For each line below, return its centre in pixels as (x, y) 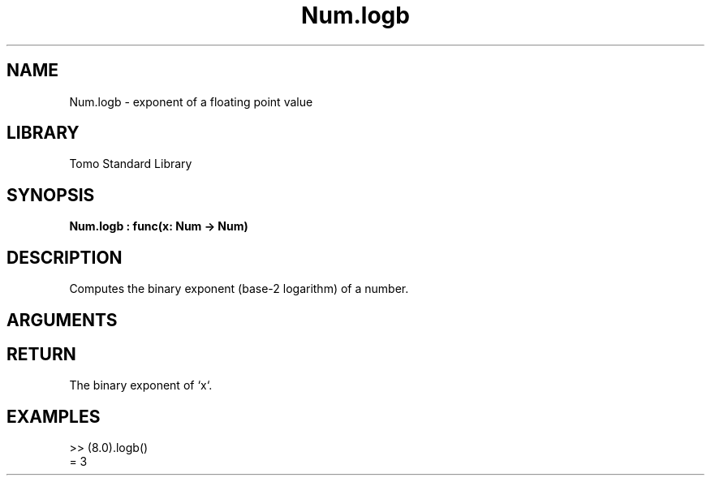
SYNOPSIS (51, 195)
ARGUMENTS (62, 320)
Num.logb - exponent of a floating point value (191, 101)
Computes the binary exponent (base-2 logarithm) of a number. (239, 289)
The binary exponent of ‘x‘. (141, 385)
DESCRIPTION (65, 257)
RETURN (41, 354)
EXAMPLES (54, 416)
